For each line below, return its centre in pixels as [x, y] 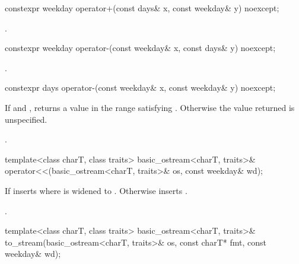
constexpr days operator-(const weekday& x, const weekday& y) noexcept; [140, 88]
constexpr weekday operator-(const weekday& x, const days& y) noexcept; [140, 48]
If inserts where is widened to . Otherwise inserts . [96, 190]
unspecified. [26, 119]
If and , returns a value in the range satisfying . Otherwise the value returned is [150, 107]
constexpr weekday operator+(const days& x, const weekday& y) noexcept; [142, 8]
